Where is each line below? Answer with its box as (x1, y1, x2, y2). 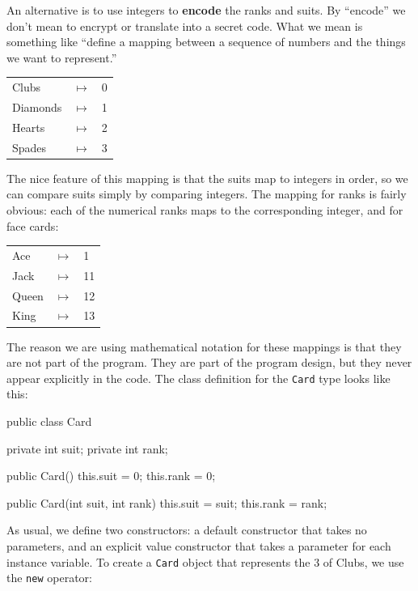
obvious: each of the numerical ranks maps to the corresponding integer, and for (6, 201, 403, 218)
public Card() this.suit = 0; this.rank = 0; (6, 467, 216, 484)
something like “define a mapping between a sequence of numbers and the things (6, 33, 406, 50)
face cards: (6, 217, 59, 234)
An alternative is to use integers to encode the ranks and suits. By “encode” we (6, 2, 406, 18)
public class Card (6, 412, 92, 429)
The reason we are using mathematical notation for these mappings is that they (6, 338, 402, 355)
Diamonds (12, 98, 62, 115)
